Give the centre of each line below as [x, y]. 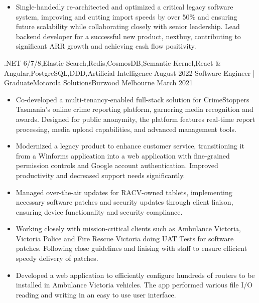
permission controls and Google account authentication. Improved [117, 165]
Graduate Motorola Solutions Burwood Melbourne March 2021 [98, 83]
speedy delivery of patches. [57, 258]
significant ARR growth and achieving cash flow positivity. [106, 46]
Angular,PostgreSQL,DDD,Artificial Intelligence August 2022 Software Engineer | [129, 72]
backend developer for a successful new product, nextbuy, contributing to [128, 36]
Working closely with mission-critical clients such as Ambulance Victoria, [128, 229]
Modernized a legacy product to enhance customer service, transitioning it [130, 146]
